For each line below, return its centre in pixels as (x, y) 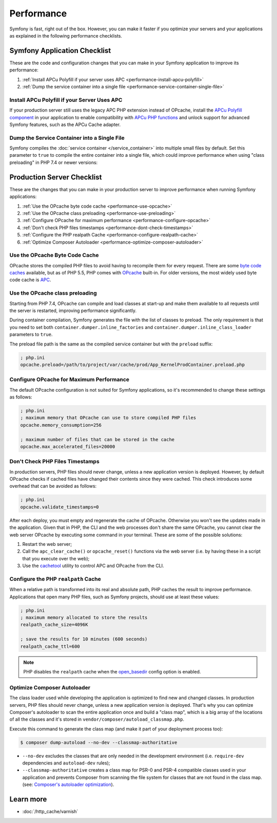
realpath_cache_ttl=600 (50, 646)
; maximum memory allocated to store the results (84, 618)
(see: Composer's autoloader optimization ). (68, 784)
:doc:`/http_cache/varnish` (50, 812)
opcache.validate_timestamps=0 (60, 507)
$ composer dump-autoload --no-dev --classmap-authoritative (99, 742)
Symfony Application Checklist (60, 51)
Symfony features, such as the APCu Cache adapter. (65, 124)
